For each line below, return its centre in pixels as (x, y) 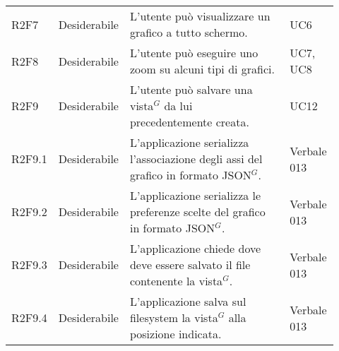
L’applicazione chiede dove (195, 248)
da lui (178, 106)
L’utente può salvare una (191, 89)
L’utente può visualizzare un (200, 16)
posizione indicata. (176, 334)
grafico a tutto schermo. (189, 32)
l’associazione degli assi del (196, 159)
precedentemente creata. (189, 122)
